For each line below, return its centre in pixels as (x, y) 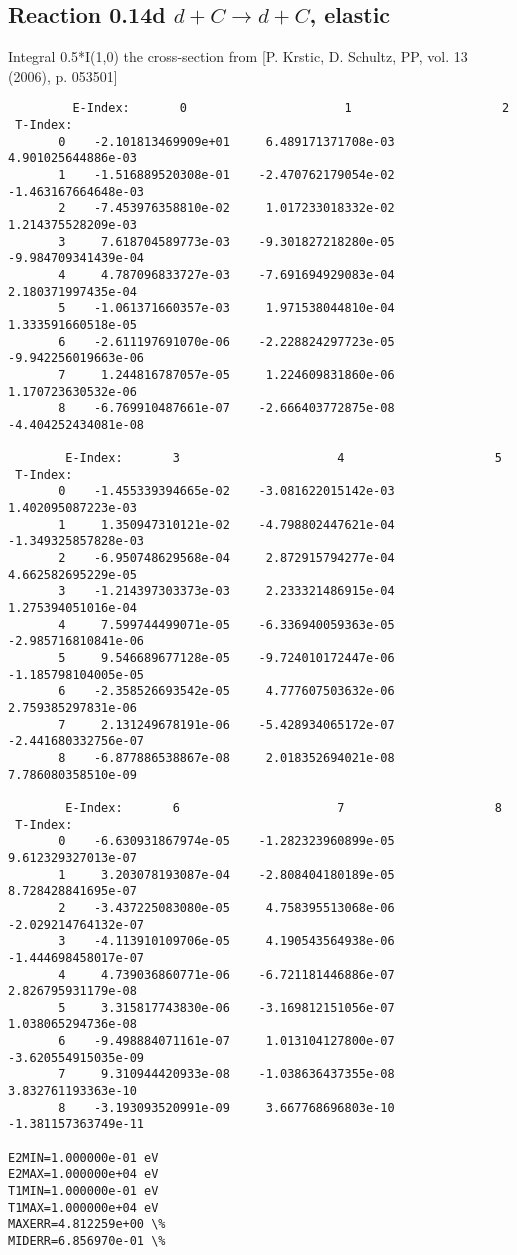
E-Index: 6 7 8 (283, 807)
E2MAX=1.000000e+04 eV (83, 1174)
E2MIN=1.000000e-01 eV (83, 1157)
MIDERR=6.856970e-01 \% (87, 1241)
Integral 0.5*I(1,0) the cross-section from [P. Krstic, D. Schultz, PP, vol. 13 (238, 56)
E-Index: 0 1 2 (291, 108)
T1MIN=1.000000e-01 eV (83, 1191)
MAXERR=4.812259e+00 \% (87, 1224)
